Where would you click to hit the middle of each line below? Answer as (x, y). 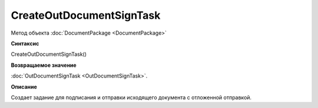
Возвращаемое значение (44, 65)
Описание (24, 87)
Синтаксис (25, 43)
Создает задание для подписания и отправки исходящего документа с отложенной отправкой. (131, 97)
